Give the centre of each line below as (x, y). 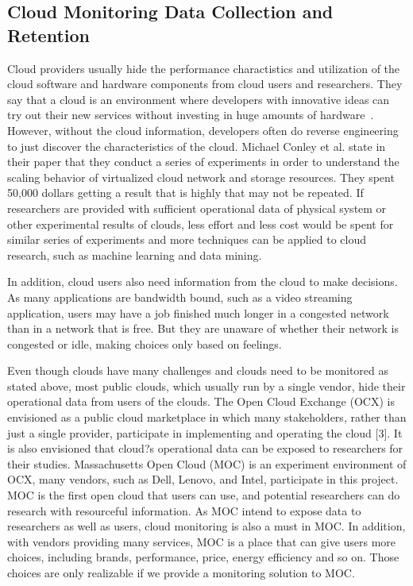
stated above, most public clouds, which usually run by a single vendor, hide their (206, 386)
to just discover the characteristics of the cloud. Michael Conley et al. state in (197, 146)
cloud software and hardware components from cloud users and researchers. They (205, 84)
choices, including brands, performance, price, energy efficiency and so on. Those (203, 557)
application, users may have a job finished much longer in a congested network (198, 312)
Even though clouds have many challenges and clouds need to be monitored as (198, 370)
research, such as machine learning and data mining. (135, 254)
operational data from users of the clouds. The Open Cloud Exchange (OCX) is (201, 401)
